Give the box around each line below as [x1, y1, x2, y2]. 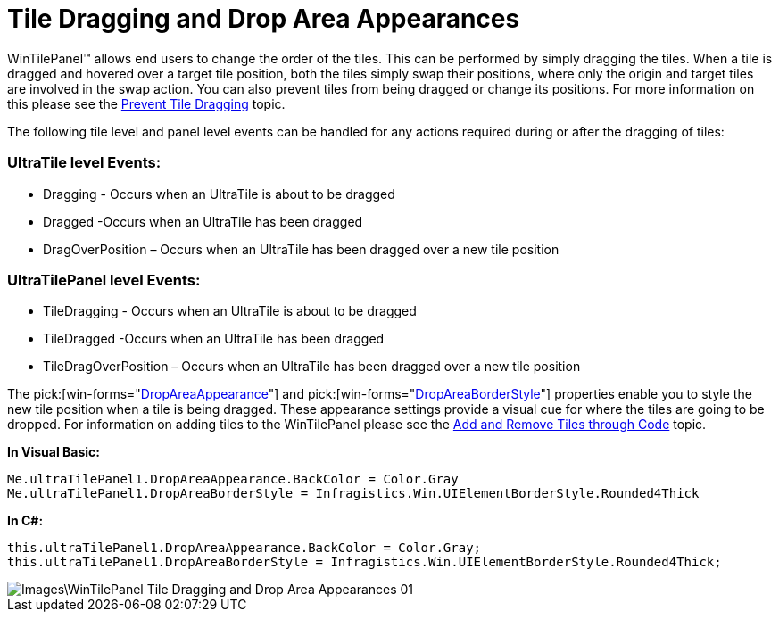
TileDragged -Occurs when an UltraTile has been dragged [43, 331, 385, 347]
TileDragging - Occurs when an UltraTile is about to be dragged [43, 303, 417, 319]
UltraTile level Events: [7, 153, 162, 172]
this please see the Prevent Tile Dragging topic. [7, 95, 286, 111]
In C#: [7, 513, 44, 529]
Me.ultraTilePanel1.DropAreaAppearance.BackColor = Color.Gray [7, 472, 459, 487]
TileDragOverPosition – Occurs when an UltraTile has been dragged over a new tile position [43, 359, 581, 375]
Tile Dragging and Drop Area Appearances [7, 4, 520, 34]
